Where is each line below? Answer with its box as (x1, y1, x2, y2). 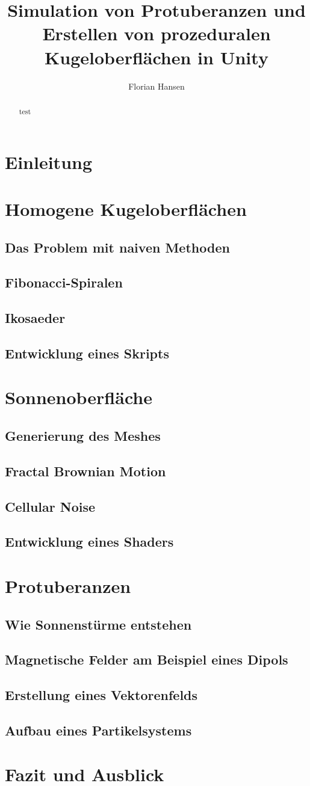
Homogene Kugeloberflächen (5, 196, 247, 221)
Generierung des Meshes (5, 426, 161, 444)
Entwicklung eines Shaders (5, 532, 174, 551)
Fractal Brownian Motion (5, 461, 166, 480)
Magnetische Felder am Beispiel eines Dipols (5, 650, 288, 669)
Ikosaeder (5, 309, 66, 327)
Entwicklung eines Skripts (5, 343, 169, 362)
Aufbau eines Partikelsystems (5, 720, 192, 739)
